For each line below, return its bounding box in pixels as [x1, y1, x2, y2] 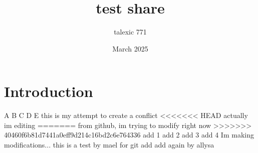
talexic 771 [114, 26, 147, 37]
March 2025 [112, 43, 148, 53]
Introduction [4, 81, 93, 101]
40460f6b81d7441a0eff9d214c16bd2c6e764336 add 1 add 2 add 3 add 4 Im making [4, 129, 254, 140]
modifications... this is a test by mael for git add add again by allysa [4, 139, 214, 150]
